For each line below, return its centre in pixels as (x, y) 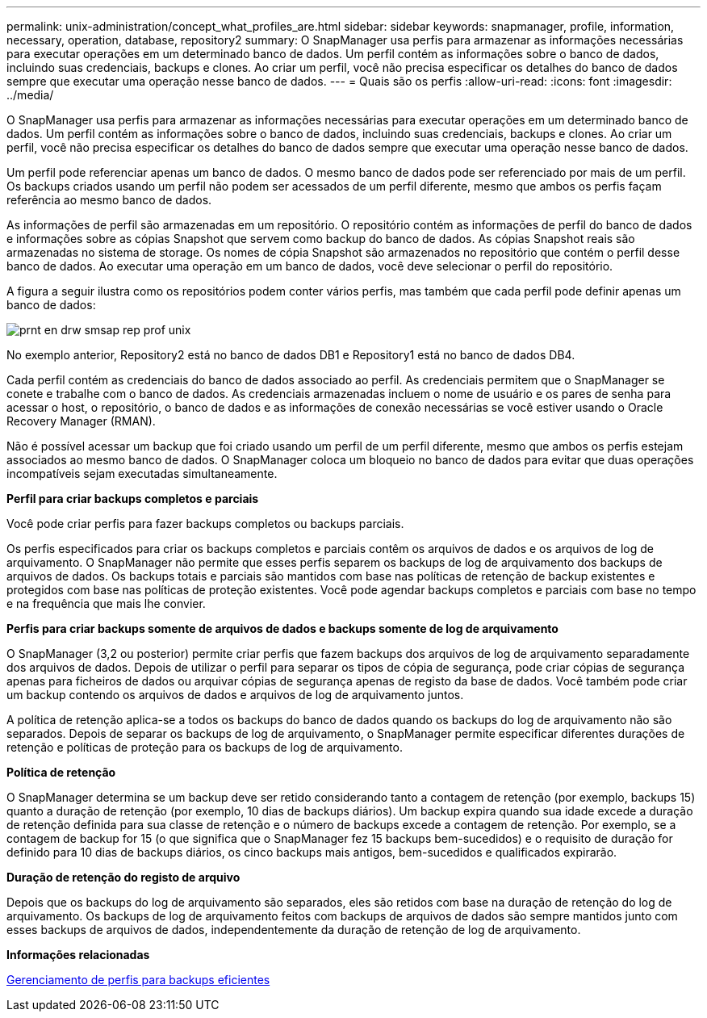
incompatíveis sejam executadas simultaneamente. (142, 473)
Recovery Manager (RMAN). (81, 421)
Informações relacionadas (78, 955)
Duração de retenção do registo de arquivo (123, 877)
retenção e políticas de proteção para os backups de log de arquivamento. (205, 747)
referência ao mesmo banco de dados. (109, 200)
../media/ (30, 95)
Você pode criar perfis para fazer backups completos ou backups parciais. (205, 524)
